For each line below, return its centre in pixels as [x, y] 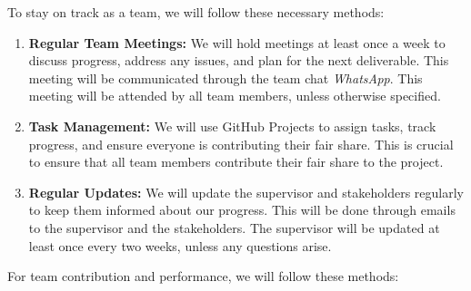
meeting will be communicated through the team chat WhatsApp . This [225, 78]
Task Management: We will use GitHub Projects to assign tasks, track [232, 126]
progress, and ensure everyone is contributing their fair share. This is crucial [241, 144]
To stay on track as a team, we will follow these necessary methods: [196, 12]
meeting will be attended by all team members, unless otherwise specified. [235, 96]
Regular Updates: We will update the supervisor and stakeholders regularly [246, 192]
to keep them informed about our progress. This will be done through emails [242, 210]
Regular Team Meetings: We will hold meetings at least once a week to [237, 42]
